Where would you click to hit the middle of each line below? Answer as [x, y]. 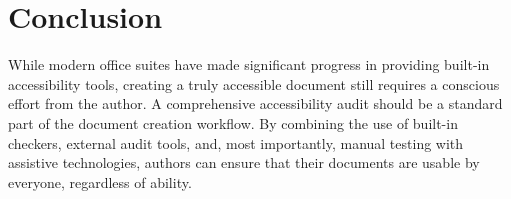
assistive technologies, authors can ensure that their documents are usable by [244, 162]
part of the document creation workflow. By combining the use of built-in [233, 122]
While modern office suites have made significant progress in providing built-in [249, 64]
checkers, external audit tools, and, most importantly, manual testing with [236, 142]
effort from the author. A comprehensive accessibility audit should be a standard [255, 103]
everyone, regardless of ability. [100, 181]
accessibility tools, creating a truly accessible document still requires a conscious [254, 83]
